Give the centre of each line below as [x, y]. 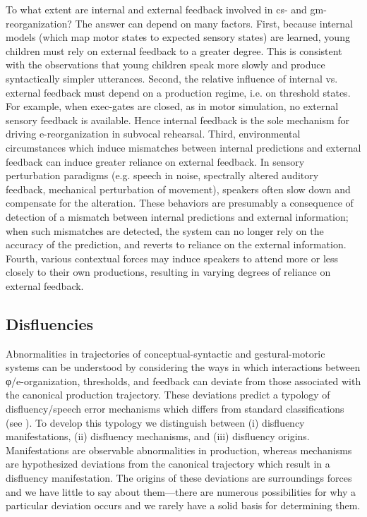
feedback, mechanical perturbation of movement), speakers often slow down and [178, 189]
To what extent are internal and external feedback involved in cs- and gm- [166, 9]
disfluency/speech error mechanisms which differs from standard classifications [175, 409]
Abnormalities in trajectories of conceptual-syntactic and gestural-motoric [166, 353]
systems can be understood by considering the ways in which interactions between [183, 367]
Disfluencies [50, 323]
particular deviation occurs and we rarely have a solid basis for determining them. [183, 505]
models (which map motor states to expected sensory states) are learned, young [178, 37]
